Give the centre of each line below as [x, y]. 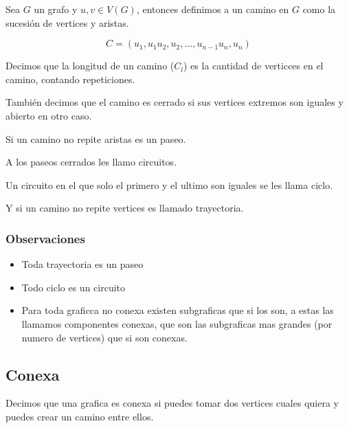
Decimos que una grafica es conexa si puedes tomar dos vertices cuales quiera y [172, 403]
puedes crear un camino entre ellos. [80, 416]
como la [319, 9]
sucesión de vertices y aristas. [67, 22]
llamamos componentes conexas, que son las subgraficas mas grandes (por [177, 323]
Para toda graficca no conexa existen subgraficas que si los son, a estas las [178, 310]
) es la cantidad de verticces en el [253, 66]
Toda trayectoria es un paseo [82, 264]
